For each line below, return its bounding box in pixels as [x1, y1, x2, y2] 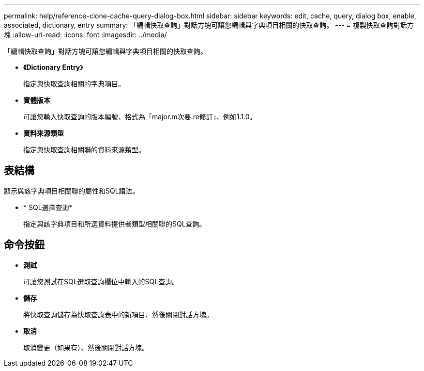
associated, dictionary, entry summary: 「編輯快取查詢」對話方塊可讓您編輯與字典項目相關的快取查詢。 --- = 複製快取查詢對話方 [4, 21, 414, 29]
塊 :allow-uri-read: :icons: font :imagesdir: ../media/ [4, 31, 167, 39]
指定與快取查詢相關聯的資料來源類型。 [23, 145, 145, 154]
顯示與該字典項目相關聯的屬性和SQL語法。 [4, 186, 139, 195]
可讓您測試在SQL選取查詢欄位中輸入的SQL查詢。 [23, 277, 179, 286]
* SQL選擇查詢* [23, 203, 73, 211]
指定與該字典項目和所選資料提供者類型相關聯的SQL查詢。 [23, 219, 206, 228]
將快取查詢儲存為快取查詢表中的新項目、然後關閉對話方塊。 [23, 310, 213, 319]
